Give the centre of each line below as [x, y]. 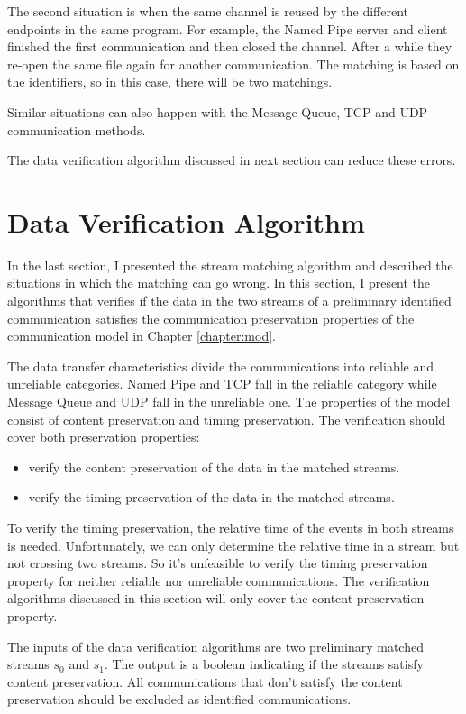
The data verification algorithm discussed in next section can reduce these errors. [232, 160]
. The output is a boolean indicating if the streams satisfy [264, 664]
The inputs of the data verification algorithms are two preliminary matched [215, 646]
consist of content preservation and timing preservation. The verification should [227, 419]
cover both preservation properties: [104, 437]
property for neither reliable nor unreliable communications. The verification [219, 580]
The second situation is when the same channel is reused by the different [208, 11]
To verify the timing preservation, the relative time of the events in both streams [231, 527]
